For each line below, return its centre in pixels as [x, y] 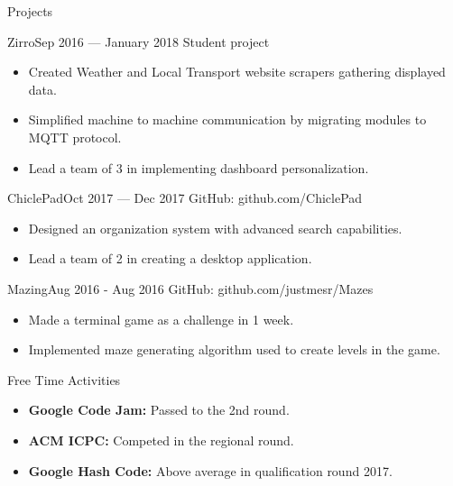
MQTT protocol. [75, 137]
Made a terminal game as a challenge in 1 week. [161, 319]
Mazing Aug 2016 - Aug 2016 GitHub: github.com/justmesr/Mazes [190, 288]
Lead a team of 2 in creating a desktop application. [170, 258]
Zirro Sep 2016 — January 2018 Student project [139, 41]
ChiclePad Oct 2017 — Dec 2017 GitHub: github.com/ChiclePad [185, 198]
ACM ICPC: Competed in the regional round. [161, 440]
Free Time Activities [64, 379]
